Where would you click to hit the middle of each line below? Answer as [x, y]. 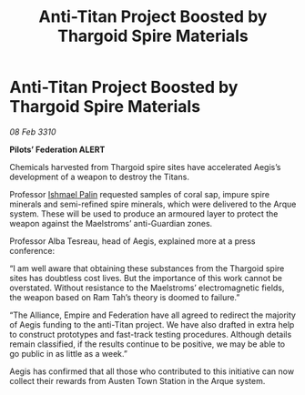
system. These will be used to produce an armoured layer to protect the [144, 213]
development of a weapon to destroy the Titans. [99, 177]
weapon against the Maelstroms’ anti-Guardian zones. [111, 223]
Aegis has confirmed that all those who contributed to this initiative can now [152, 371]
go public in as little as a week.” [68, 353]
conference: [32, 250]
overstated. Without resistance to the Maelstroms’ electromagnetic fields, [147, 288]
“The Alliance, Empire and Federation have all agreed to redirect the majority [152, 315]
